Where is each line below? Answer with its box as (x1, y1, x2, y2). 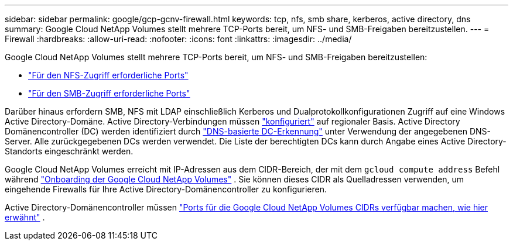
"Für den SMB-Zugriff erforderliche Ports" (28, 88, 190, 98)
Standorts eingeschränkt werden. (5, 146, 134, 156)
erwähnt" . (5, 212, 45, 222)
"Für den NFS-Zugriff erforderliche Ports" (28, 70, 189, 80)
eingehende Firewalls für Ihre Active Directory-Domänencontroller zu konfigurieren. (5, 184, 327, 194)
